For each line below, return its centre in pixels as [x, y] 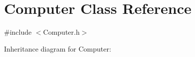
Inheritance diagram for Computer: [58, 48]
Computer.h [61, 32]
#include [18, 32]
